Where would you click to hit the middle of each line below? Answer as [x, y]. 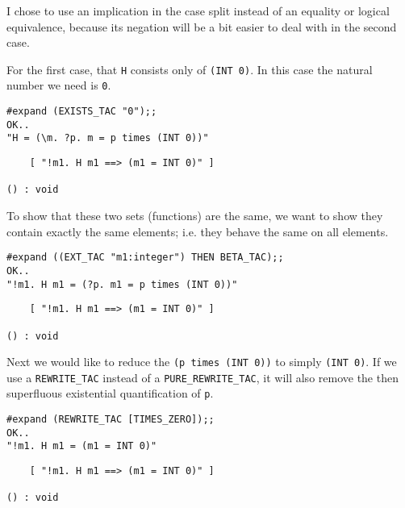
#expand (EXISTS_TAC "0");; [82, 112]
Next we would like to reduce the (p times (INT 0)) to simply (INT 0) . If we [202, 362]
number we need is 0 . [59, 85]
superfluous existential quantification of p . [110, 393]
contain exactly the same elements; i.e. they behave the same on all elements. [198, 231]
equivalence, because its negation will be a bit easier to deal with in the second [202, 26]
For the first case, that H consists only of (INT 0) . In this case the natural [190, 69]
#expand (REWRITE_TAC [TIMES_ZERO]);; [111, 420]
